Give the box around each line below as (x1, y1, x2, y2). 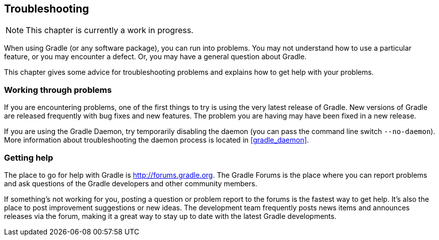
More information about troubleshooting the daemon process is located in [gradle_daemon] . (4, 136, 309, 145)
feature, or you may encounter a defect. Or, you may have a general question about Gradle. (4, 52, 307, 61)
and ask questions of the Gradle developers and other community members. (4, 179, 258, 188)
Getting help (4, 152, 53, 163)
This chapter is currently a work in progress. (26, 25, 194, 36)
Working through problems (4, 84, 112, 95)
